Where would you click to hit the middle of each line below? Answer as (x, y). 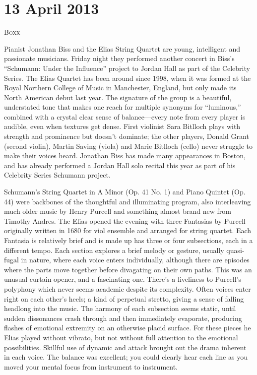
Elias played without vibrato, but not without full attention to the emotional (121, 337)
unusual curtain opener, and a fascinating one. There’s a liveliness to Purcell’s (123, 279)
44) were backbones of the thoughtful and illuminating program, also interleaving (128, 201)
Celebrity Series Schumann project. (57, 175)
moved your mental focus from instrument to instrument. (91, 366)
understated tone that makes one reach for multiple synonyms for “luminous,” (123, 107)
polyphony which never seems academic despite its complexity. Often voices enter (128, 288)
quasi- (235, 250)
